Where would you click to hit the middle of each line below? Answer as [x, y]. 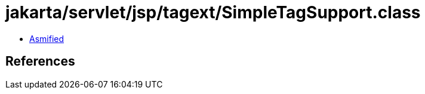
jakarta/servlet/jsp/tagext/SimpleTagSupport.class [213, 12]
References [40, 61]
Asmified [47, 38]
